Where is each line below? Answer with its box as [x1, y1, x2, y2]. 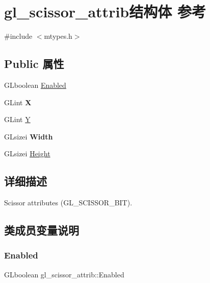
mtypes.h [44, 31, 72, 41]
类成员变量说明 [4, 222, 79, 238]
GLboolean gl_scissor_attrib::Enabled [4, 269, 124, 279]
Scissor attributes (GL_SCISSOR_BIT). [4, 197, 133, 208]
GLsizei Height [4, 148, 50, 159]
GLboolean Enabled [4, 79, 66, 90]
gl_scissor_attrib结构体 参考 [4, 1, 206, 22]
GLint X [4, 97, 32, 107]
